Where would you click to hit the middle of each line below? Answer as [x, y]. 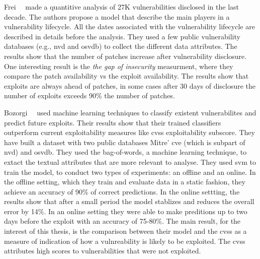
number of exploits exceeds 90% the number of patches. [90, 95]
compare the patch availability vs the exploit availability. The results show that [126, 76]
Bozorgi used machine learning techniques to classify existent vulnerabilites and [130, 112]
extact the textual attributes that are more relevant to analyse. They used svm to [130, 161]
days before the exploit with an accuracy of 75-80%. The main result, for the [122, 221]
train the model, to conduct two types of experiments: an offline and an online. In [130, 172]
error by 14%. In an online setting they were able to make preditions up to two [126, 211]
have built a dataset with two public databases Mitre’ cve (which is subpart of [125, 142]
